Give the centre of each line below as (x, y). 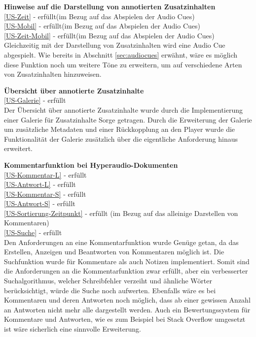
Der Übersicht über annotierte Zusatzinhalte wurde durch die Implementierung (124, 109)
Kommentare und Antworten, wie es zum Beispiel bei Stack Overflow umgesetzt (125, 319)
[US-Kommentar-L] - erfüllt (45, 174)
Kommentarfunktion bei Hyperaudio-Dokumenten (91, 165)
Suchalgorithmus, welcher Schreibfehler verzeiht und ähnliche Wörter (108, 281)
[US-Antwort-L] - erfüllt (40, 184)
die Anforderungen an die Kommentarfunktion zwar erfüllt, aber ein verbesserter (126, 271)
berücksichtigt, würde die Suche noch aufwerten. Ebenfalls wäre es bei (110, 290)
